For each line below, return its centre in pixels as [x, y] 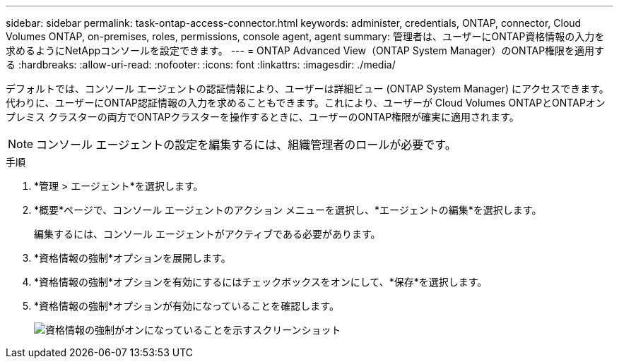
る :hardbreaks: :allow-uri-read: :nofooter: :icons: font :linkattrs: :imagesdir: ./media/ [201, 65]
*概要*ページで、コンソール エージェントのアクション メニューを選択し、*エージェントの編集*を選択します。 [288, 210]
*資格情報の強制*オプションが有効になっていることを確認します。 [187, 306]
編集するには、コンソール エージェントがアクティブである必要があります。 [207, 234]
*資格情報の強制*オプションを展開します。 [132, 258]
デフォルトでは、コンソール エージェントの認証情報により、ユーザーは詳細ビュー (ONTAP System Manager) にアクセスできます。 [307, 89]
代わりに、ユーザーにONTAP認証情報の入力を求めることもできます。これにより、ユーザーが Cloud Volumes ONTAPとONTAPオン [306, 103]
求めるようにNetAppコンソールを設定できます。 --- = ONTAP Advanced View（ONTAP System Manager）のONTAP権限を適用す [305, 50]
